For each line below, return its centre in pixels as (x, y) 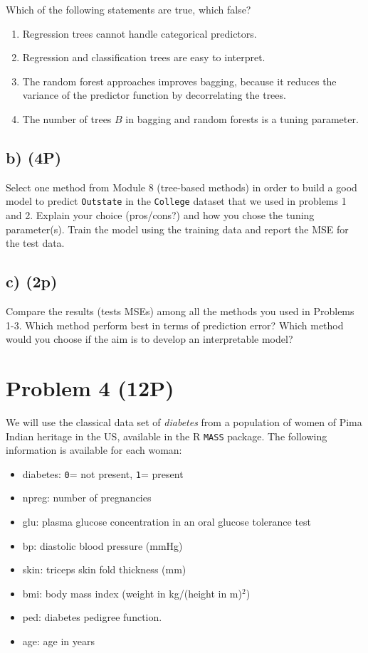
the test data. (35, 243)
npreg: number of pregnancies (87, 498)
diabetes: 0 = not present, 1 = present (103, 473)
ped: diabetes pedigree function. (92, 617)
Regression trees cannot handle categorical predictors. (140, 33)
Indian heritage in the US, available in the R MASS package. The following (167, 436)
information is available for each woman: (94, 450)
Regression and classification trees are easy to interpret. (144, 57)
